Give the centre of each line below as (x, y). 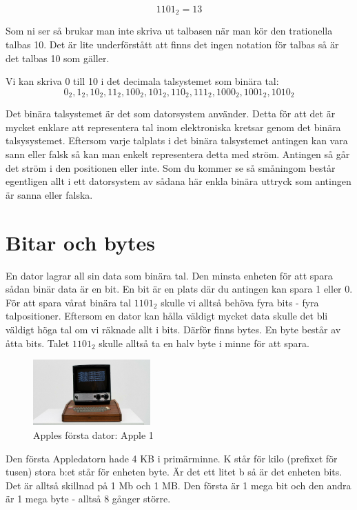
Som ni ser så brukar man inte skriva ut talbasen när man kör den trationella (169, 31)
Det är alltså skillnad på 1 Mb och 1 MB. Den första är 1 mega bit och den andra (178, 485)
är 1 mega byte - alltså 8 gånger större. (88, 499)
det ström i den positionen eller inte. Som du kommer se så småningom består (171, 167)
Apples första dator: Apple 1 (93, 435)
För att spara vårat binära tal (69, 302)
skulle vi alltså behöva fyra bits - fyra (240, 302)
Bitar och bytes (81, 242)
